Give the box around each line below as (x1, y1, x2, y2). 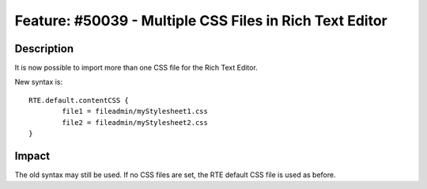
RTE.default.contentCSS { (28, 96, 130, 104)
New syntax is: (14, 77, 63, 87)
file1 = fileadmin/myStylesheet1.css (62, 107, 209, 116)
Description (14, 42, 74, 55)
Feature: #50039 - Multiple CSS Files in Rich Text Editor (14, 12, 387, 29)
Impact (14, 149, 51, 162)
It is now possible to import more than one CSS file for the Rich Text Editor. (14, 63, 259, 73)
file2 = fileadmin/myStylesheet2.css (62, 118, 209, 127)
